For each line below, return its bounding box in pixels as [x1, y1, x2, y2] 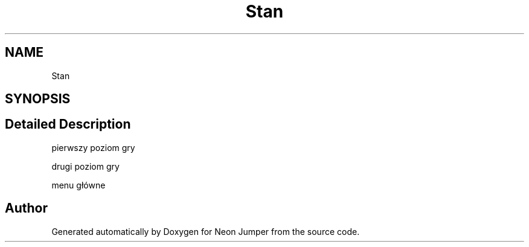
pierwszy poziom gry [51, 142, 135, 153]
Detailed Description [5, 117, 131, 132]
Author [5, 200, 48, 216]
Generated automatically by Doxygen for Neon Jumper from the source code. [51, 226, 360, 237]
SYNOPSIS [5, 91, 71, 107]
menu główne [51, 179, 106, 190]
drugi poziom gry [51, 161, 120, 172]
